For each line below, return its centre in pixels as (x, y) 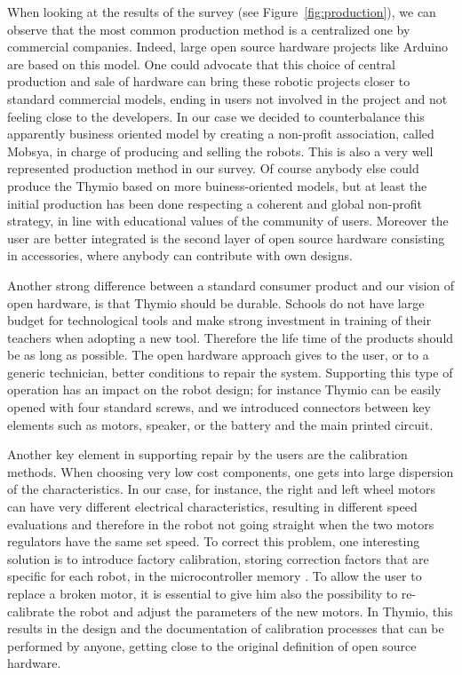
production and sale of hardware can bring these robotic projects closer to (209, 81)
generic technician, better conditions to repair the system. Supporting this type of (230, 372)
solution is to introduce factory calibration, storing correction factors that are (218, 558)
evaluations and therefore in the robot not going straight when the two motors (221, 524)
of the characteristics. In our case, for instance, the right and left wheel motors (222, 489)
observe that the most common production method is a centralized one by (209, 29)
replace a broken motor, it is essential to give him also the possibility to (203, 593)
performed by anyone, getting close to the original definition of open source (212, 645)
